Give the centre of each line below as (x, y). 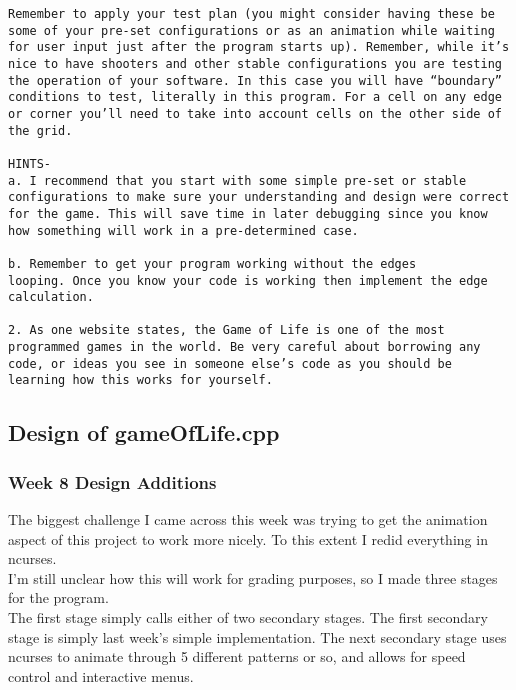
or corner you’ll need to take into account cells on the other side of (255, 113)
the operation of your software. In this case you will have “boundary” (255, 80)
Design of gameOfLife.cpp (144, 432)
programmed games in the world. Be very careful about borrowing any (244, 347)
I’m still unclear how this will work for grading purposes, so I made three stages (253, 577)
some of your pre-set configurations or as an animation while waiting (251, 30)
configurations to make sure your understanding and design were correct (259, 197)
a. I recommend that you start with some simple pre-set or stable (237, 180)
